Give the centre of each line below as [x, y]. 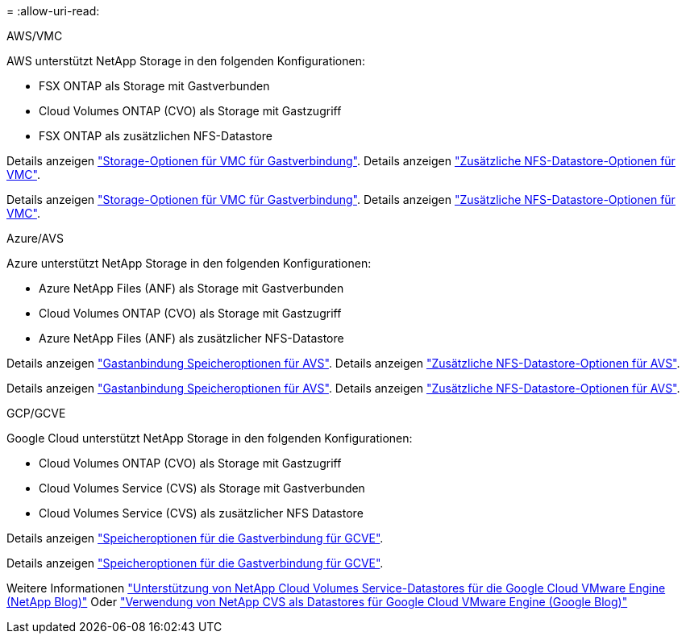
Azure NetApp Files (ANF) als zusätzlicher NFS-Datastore [191, 338]
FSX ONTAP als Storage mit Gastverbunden [154, 86]
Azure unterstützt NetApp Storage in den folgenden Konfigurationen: [189, 263]
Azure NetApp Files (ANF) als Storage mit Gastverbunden [191, 288]
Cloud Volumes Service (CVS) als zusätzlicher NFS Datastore [201, 513]
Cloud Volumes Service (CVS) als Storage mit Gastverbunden [202, 488]
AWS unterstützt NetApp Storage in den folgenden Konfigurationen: [186, 61]
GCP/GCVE [36, 413]
